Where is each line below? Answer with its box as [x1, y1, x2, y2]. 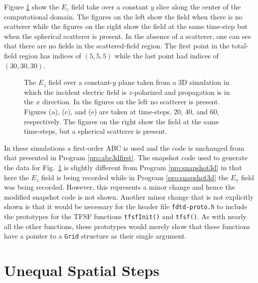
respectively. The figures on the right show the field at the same [24, 116, 219, 126]
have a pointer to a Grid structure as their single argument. [4, 231, 187, 241]
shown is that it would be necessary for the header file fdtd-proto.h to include [4, 201, 248, 212]
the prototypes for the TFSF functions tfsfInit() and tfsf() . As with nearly [4, 211, 247, 221]
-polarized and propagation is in [132, 86, 230, 97]
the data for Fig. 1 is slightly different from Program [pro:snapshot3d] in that [4, 162, 242, 172]
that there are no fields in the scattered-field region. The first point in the [4, 40, 230, 51]
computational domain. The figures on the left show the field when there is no [4, 11, 243, 21]
